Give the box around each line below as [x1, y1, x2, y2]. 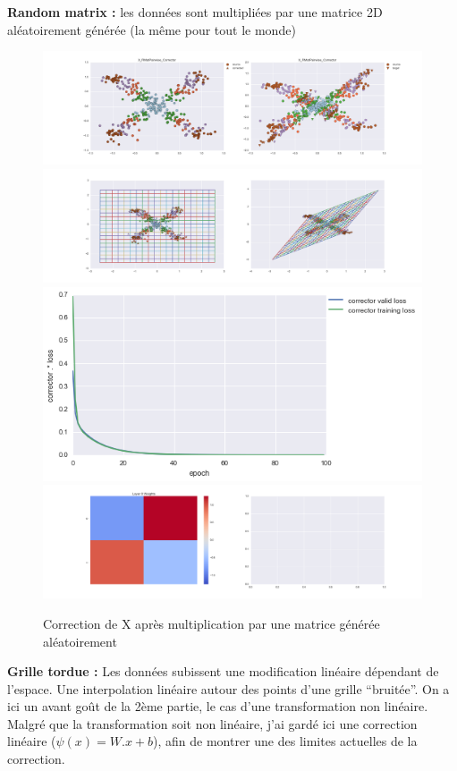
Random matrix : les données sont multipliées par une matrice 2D [7, 3, 383, 21]
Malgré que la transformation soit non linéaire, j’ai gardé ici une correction [7, 714, 418, 733]
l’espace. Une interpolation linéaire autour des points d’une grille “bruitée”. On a [7, 679, 450, 698]
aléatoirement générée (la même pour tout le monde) [7, 20, 296, 38]
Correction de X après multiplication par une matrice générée [43, 614, 380, 632]
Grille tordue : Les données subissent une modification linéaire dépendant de [7, 662, 439, 681]
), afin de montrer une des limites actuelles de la [153, 732, 418, 750]
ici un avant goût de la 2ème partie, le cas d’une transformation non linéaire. [7, 697, 428, 716]
